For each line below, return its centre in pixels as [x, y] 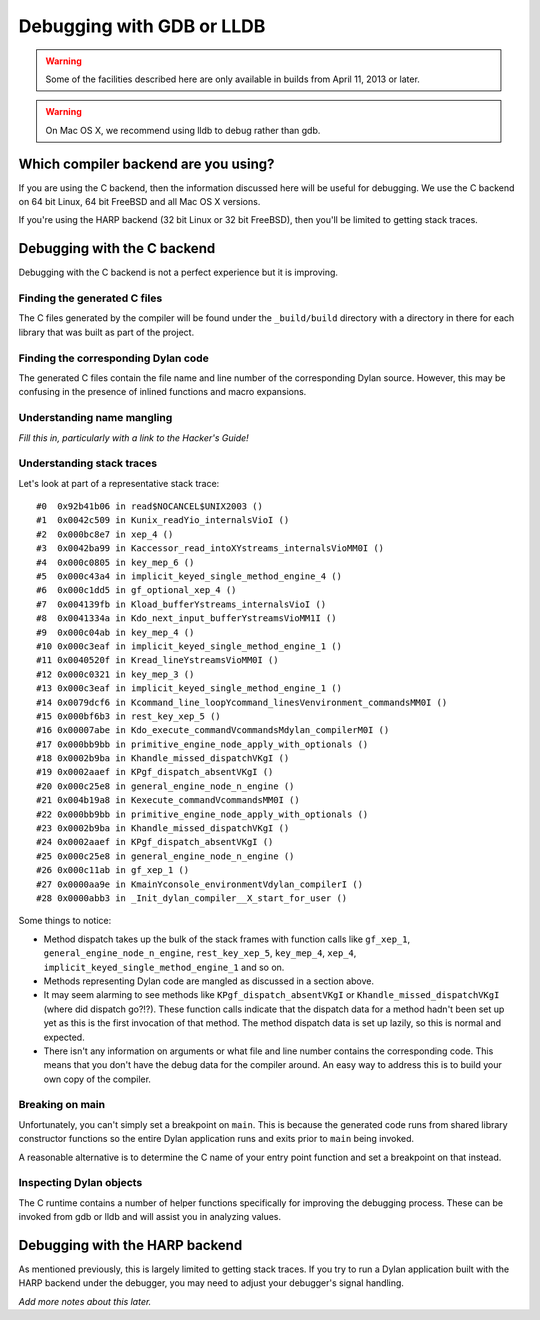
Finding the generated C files [90, 298]
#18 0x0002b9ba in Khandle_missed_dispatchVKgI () [163, 758]
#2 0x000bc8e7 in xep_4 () [105, 534]
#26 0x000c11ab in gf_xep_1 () [113, 870]
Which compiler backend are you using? [146, 163]
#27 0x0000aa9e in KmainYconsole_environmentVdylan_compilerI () [200, 884]
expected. [64, 1037]
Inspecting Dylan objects [80, 1183]
